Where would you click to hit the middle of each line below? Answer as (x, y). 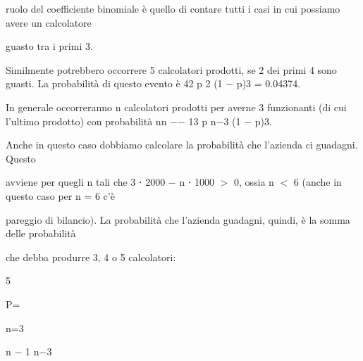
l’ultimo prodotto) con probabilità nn (86, 121)
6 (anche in (318, 182)
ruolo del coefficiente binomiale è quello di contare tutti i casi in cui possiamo (173, 8)
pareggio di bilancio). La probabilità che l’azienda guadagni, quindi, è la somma (178, 219)
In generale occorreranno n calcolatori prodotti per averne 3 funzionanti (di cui (176, 107)
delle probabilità (41, 233)
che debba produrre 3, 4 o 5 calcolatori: (91, 256)
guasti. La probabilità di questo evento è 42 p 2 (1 (114, 83)
